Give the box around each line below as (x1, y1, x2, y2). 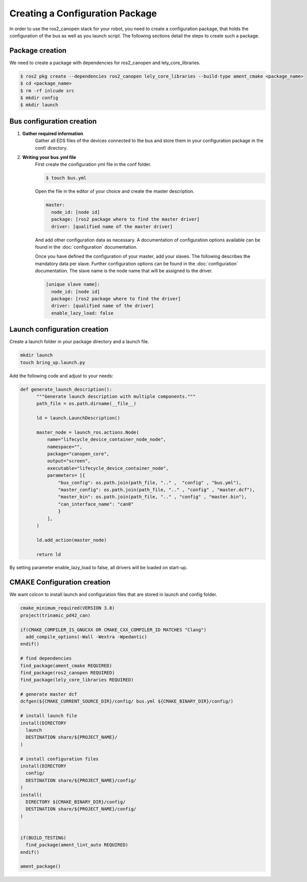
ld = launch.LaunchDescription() (36, 415, 120, 421)
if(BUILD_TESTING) (20, 835, 67, 840)
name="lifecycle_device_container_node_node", (47, 436, 166, 443)
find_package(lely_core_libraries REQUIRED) (20, 677, 134, 683)
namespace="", (47, 444, 83, 450)
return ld (36, 551, 61, 557)
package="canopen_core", (47, 451, 109, 457)
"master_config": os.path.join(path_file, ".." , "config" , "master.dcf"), (58, 487, 255, 492)
